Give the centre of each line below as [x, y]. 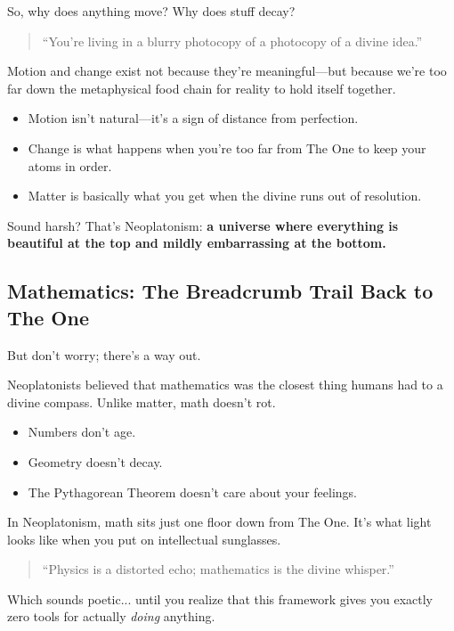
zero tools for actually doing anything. [111, 616]
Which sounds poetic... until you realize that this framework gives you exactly [220, 598]
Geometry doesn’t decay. [95, 461]
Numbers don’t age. [82, 432]
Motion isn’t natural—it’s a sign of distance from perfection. [193, 118]
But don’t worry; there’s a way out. [104, 354]
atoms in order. [70, 165]
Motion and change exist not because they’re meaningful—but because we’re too [227, 71]
